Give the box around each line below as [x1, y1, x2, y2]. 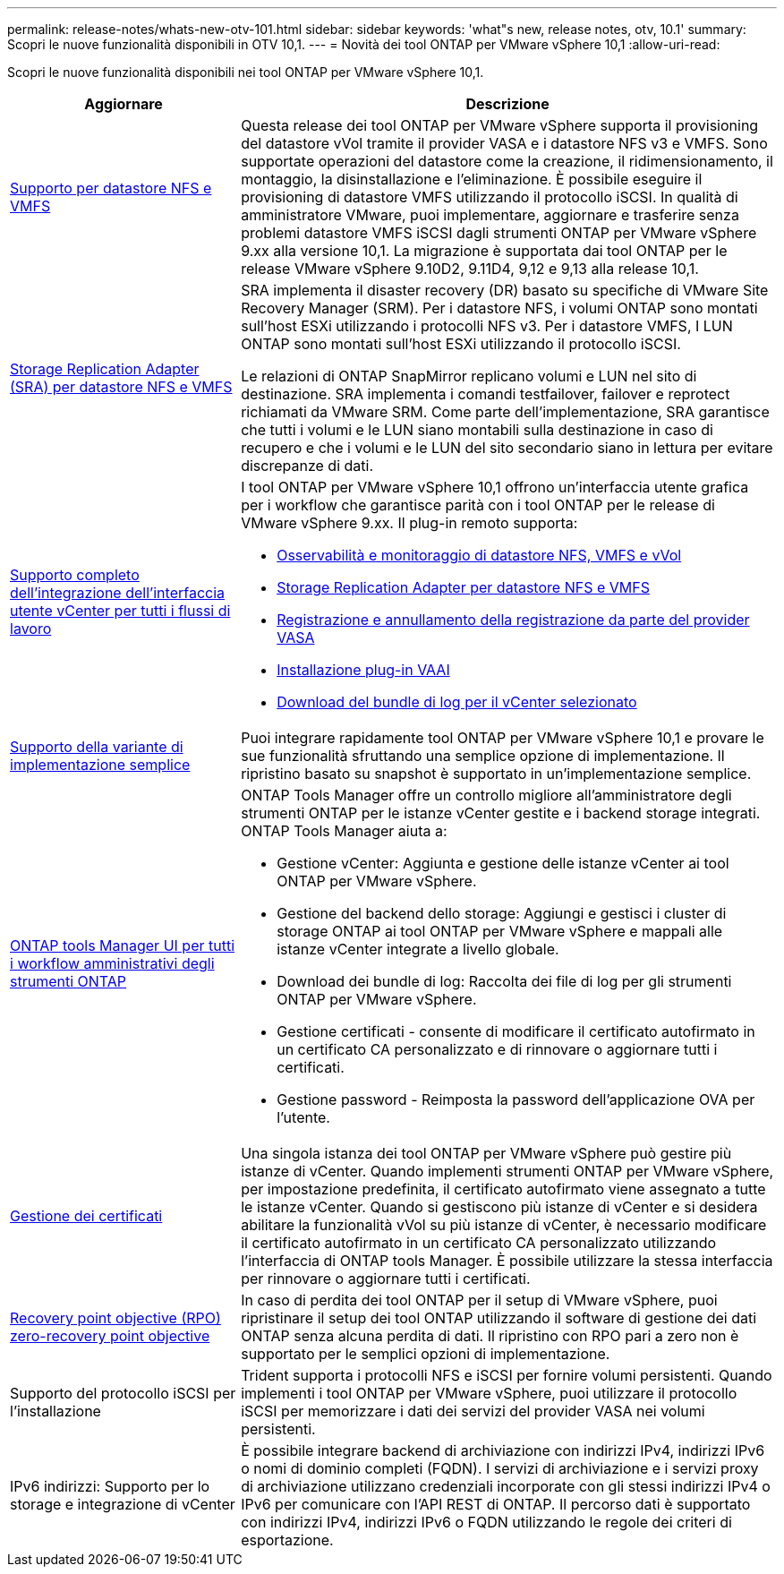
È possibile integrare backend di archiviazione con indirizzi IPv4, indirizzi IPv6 [241, 1441, 765, 1459]
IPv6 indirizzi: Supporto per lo [10, 1477, 210, 1495]
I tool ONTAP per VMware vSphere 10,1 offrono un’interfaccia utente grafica [241, 478, 749, 496]
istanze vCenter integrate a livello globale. [277, 940, 559, 958]
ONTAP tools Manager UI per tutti [10, 937, 235, 954]
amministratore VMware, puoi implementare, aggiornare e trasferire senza [241, 206, 739, 224]
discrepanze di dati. [241, 457, 374, 475]
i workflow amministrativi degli [10, 954, 215, 972]
